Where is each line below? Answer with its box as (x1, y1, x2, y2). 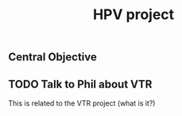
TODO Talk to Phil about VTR (8, 77, 153, 91)
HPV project (92, 6, 175, 24)
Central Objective (8, 50, 98, 64)
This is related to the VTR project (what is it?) (8, 99, 156, 108)
